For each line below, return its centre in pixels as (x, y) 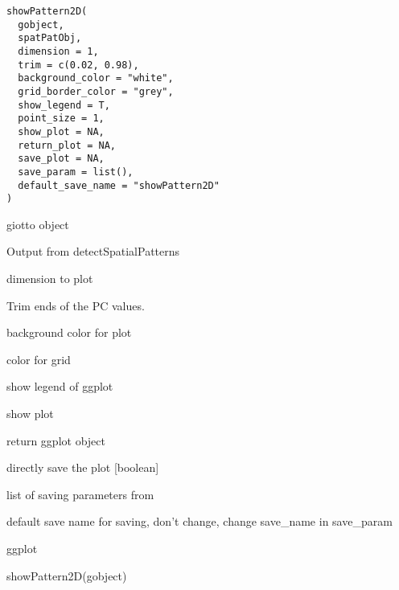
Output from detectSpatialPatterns (93, 251)
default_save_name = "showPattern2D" (119, 185)
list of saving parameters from (80, 494)
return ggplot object (56, 440)
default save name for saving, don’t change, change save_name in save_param (199, 521)
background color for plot (69, 332)
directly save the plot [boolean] (83, 467)
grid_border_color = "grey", (96, 91)
